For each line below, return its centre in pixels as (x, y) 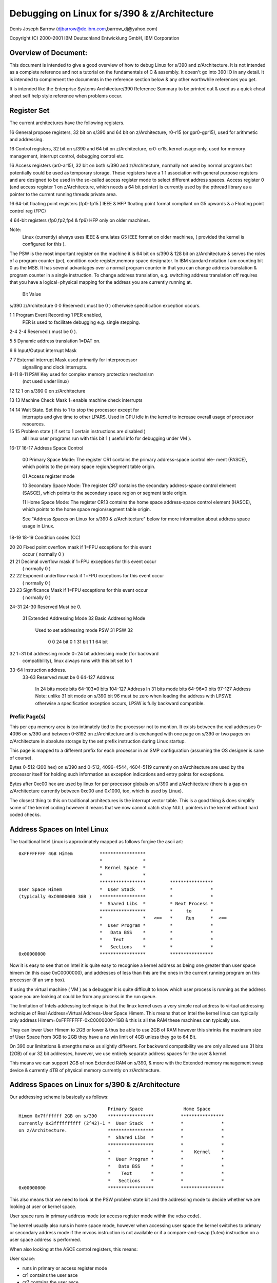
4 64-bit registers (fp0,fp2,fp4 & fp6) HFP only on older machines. (80, 220)
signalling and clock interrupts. (55, 367)
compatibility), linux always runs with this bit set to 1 (77, 660)
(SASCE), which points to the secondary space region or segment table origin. (105, 493)
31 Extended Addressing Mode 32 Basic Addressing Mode (84, 618)
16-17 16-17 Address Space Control (46, 448)
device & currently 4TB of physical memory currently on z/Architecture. (85, 1070)
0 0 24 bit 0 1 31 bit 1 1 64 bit (78, 642)
